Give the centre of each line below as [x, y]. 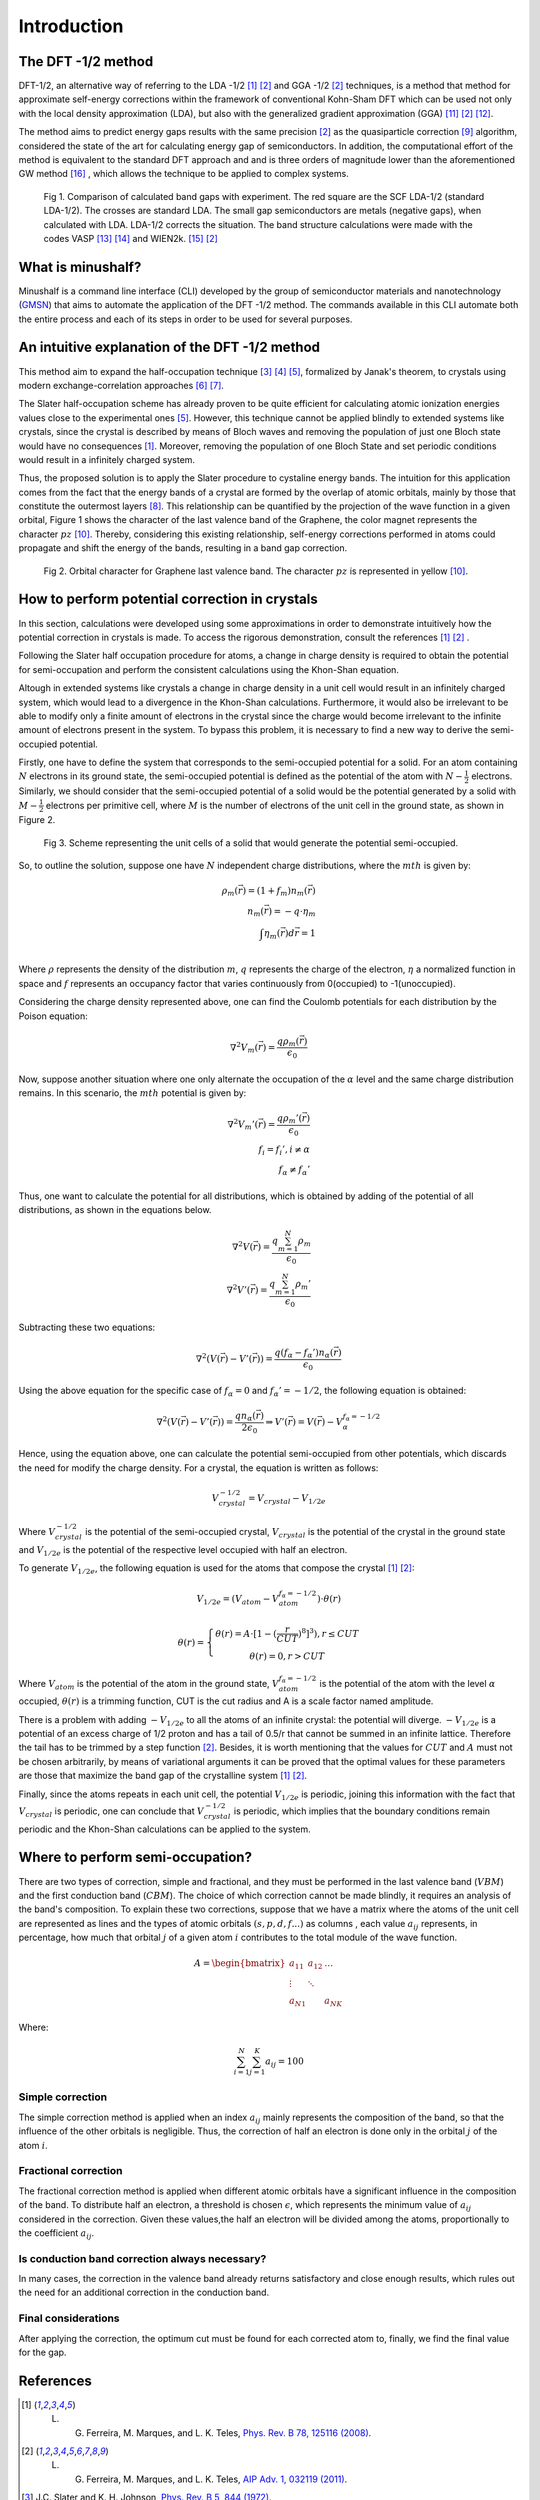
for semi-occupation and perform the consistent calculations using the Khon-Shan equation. [209, 669]
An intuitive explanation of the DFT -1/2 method [169, 347]
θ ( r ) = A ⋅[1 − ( [246, 1633]
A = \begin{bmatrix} [239, 1963]
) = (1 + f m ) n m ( [275, 892]
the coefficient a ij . [56, 2233]
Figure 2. [37, 820]
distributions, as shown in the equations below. [115, 1210]
